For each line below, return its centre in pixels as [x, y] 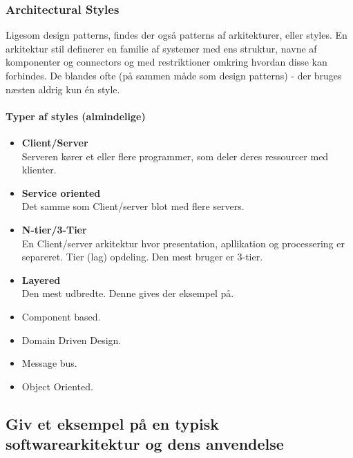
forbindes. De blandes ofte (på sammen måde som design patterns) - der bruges [174, 75]
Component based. [61, 316]
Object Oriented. [57, 386]
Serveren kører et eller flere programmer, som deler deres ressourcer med [175, 156]
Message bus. [49, 363]
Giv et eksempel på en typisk [112, 423]
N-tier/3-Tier [54, 229]
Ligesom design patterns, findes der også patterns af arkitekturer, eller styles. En [176, 35]
